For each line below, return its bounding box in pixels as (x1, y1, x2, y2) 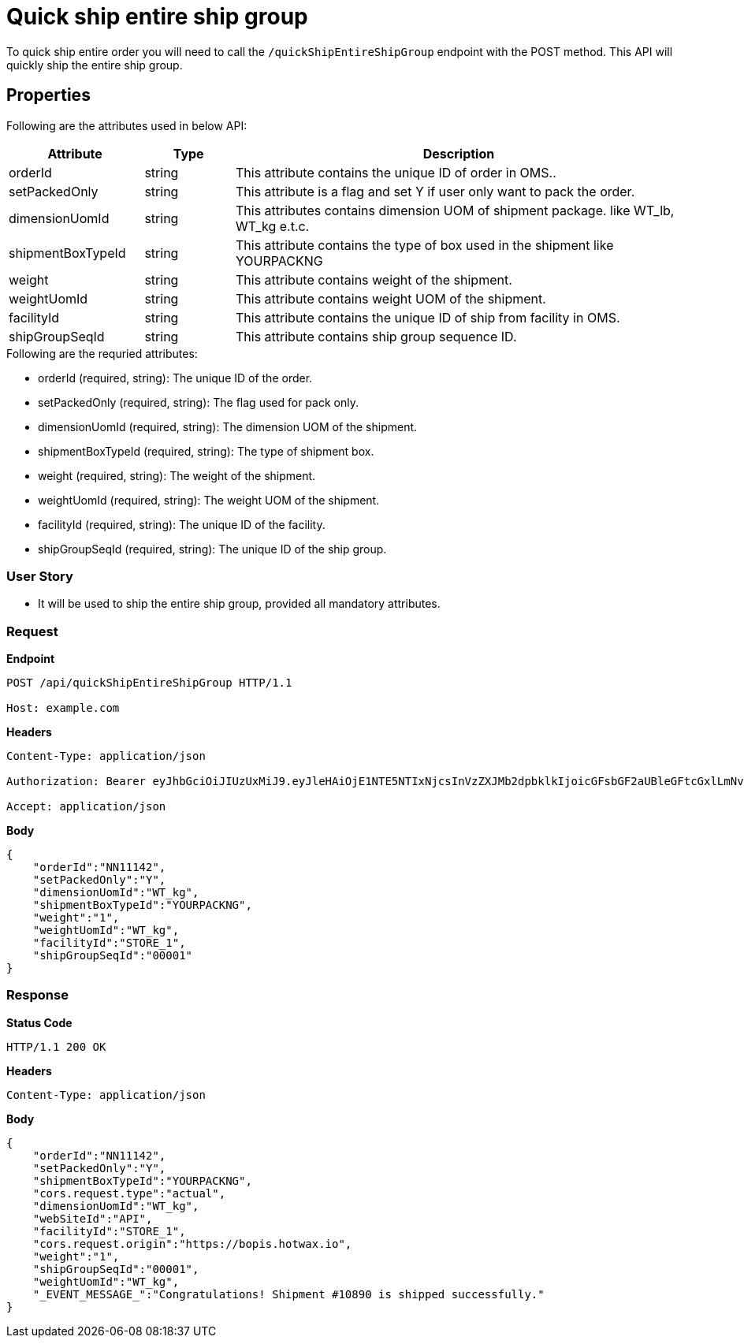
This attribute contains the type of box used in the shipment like (235, 236, 614, 253)
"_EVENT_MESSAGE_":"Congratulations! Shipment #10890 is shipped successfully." (32, 1287, 545, 1301)
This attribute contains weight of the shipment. (235, 271, 512, 288)
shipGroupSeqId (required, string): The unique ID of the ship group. (38, 542, 387, 556)
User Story (6, 568, 73, 584)
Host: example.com (6, 702, 120, 715)
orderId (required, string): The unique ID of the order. (38, 370, 313, 385)
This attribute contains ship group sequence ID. (235, 328, 517, 344)
